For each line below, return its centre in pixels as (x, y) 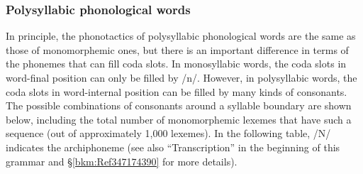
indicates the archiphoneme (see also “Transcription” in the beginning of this (173, 147)
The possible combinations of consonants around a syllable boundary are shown (179, 105)
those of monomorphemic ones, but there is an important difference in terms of (177, 49)
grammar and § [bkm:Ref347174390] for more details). (122, 161)
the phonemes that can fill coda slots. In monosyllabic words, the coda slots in (176, 64)
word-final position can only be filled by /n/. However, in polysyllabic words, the (181, 77)
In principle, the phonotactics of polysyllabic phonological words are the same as (181, 36)
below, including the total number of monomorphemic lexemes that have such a (179, 119)
